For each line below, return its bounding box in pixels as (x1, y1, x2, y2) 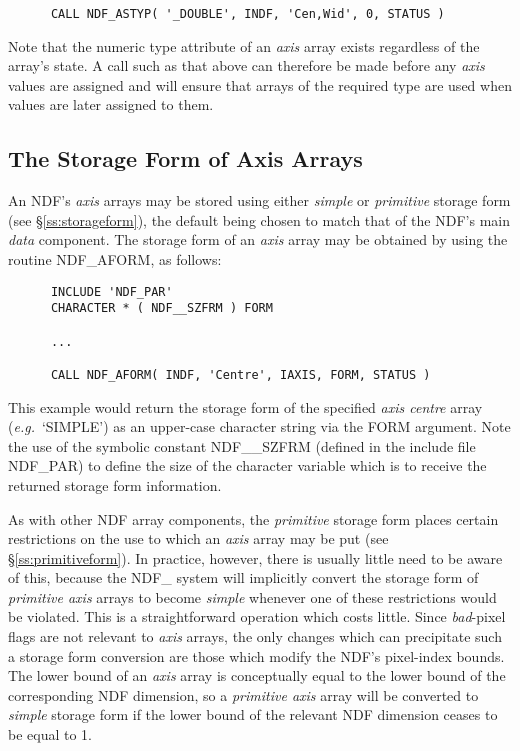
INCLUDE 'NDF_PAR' (50, 284, 173, 299)
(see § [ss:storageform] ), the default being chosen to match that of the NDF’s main (8, 209, 510, 230)
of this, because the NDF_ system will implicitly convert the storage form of (8, 567, 479, 588)
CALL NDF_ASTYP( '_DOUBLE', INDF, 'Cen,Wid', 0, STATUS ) (50, 7, 445, 21)
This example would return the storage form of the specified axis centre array (8, 396, 483, 417)
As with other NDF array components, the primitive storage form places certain (8, 508, 499, 529)
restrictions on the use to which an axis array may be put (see (8, 528, 389, 549)
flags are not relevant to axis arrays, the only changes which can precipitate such (8, 626, 502, 647)
